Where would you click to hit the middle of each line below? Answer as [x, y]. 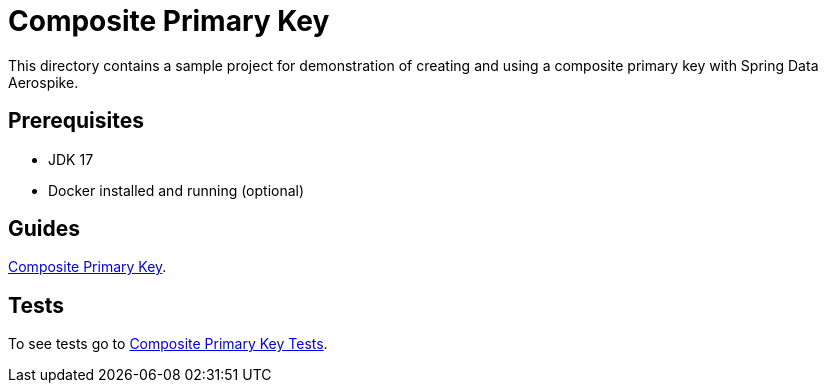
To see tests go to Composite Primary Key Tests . [168, 344]
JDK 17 [71, 159]
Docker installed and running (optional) [176, 190]
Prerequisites [76, 121]
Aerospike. [43, 82]
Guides [44, 229]
